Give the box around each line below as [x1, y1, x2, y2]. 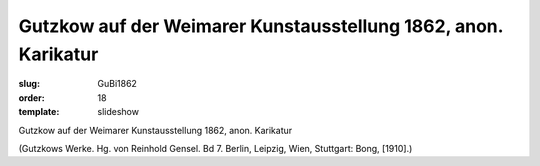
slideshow [97, 106, 140, 118]
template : [18, 106, 60, 118]
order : [18, 91, 45, 104]
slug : [18, 78, 40, 90]
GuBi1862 [97, 78, 137, 90]
